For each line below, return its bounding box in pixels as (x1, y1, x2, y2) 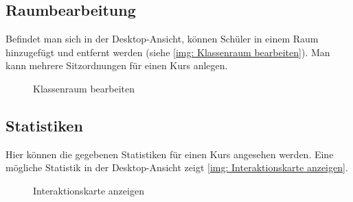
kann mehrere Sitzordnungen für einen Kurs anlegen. (5, 58, 228, 73)
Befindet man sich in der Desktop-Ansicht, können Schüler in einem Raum (5, 31, 319, 46)
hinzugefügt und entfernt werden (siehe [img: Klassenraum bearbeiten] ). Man (5, 45, 330, 59)
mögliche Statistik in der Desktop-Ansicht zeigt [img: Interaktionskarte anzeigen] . (5, 160, 348, 175)
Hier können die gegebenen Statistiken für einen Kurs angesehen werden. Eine (5, 147, 334, 161)
